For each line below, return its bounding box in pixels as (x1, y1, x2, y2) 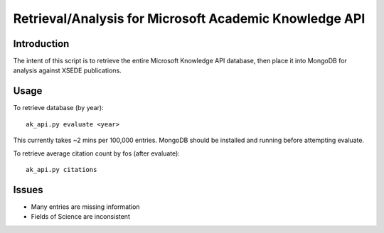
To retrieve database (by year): (13, 104, 104, 112)
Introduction (13, 38, 70, 50)
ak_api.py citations (26, 166, 97, 173)
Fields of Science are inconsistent (31, 212, 131, 221)
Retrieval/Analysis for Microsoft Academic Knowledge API (13, 11, 366, 26)
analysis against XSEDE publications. (13, 66, 122, 75)
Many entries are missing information (31, 202, 140, 211)
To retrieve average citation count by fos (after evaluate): (13, 149, 181, 158)
